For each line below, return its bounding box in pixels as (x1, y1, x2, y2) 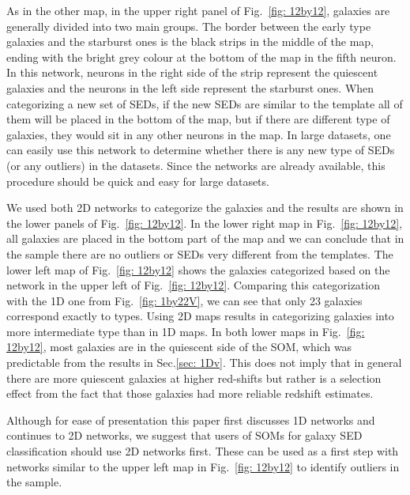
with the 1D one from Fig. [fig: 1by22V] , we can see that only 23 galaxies (6, 292, 363, 308)
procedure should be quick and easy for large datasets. (6, 172, 269, 189)
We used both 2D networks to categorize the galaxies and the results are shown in (6, 199, 404, 216)
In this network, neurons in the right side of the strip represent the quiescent (6, 64, 378, 81)
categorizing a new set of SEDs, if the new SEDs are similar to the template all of (6, 95, 403, 111)
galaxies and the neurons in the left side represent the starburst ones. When (6, 79, 374, 96)
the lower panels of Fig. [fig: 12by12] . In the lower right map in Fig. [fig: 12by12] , (6, 214, 403, 231)
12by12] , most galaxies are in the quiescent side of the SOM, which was (6, 338, 352, 355)
